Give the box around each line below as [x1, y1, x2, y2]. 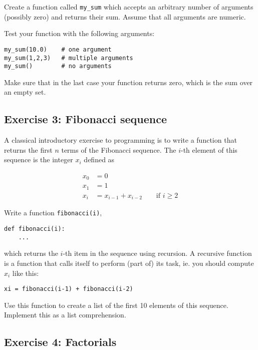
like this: [12, 267, 39, 278]
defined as [84, 154, 115, 165]
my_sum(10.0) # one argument [4, 46, 112, 53]
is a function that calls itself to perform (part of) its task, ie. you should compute [4, 258, 254, 268]
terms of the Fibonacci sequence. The [61, 144, 176, 155]
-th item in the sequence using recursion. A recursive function [63, 248, 252, 258]
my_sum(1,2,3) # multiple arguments [4, 54, 133, 62]
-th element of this [181, 144, 237, 155]
